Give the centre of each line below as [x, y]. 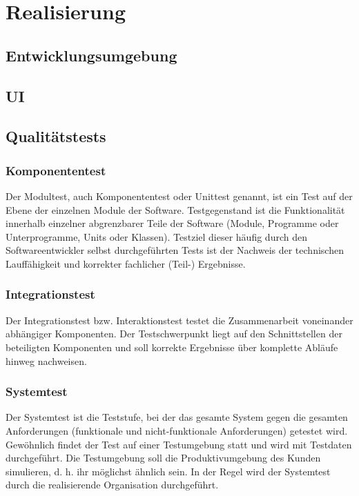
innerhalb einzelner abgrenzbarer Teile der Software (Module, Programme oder [172, 223]
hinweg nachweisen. [46, 360]
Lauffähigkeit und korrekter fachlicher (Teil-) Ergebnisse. [126, 263]
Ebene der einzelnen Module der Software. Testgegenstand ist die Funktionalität [175, 209]
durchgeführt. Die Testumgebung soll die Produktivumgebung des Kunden [163, 458]
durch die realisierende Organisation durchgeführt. [112, 485]
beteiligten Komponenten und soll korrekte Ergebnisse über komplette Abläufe [172, 347]
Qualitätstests [56, 136]
